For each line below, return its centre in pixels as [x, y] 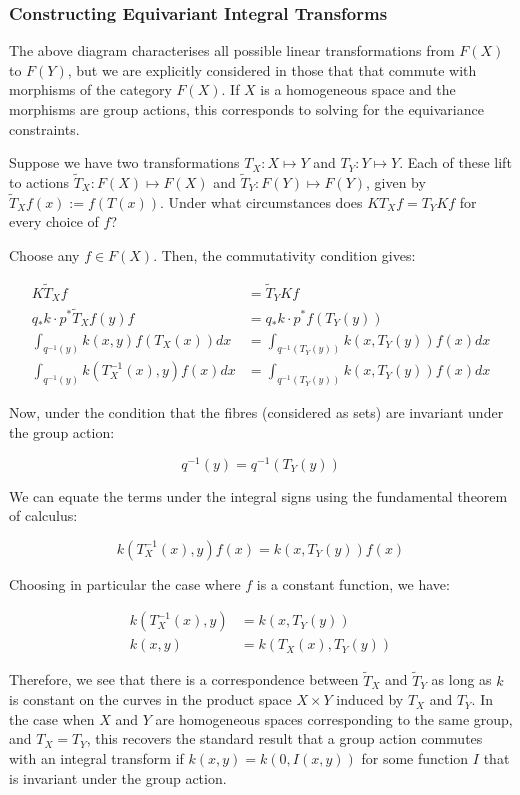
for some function [415, 758]
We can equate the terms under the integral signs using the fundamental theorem [258, 495]
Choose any [44, 255]
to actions [39, 182]
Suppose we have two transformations [124, 162]
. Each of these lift [455, 162]
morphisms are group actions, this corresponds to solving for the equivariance [246, 109]
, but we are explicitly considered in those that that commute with [272, 69]
